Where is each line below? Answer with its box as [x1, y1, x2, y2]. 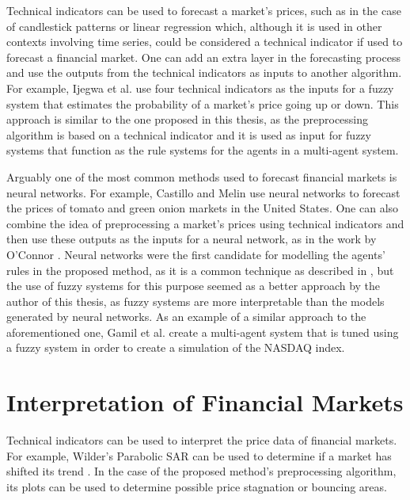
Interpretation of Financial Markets [6, 386, 404, 418]
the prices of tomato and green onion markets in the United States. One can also [6, 200, 399, 216]
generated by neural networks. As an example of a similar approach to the [6, 308, 366, 325]
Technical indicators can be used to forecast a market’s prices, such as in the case [6, 2, 401, 18]
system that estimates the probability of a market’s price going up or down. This [6, 95, 399, 112]
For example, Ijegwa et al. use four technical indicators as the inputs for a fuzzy [6, 79, 394, 96]
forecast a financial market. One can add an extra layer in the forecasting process [6, 48, 401, 65]
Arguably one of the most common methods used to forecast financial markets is [6, 168, 397, 185]
